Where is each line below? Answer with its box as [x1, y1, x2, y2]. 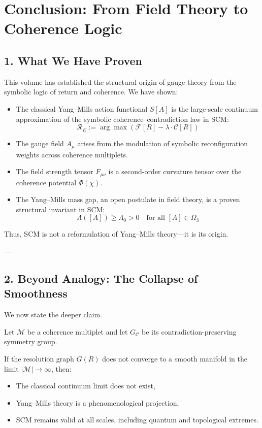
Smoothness [4, 285, 68, 301]
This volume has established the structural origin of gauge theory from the [4, 76, 237, 87]
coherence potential [16, 177, 77, 187]
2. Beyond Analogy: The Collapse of [4, 271, 198, 286]
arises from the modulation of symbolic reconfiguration [77, 138, 248, 149]
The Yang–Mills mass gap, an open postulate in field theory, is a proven [16, 194, 240, 205]
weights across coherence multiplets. [16, 149, 128, 159]
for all [146, 214, 165, 222]
